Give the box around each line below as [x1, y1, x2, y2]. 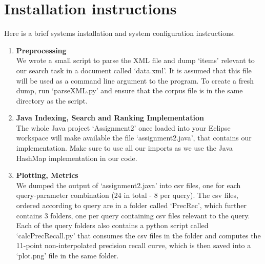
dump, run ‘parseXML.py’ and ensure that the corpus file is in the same [16, 85, 243, 96]
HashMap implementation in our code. [16, 152, 137, 163]
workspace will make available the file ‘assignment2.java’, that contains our [16, 132, 252, 143]
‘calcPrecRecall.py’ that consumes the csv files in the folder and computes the [16, 230, 261, 240]
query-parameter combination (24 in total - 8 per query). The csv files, [16, 190, 238, 200]
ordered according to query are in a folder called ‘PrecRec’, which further [16, 200, 247, 211]
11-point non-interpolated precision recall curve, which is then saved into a [16, 240, 251, 251]
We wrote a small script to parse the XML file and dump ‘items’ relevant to [16, 55, 255, 66]
